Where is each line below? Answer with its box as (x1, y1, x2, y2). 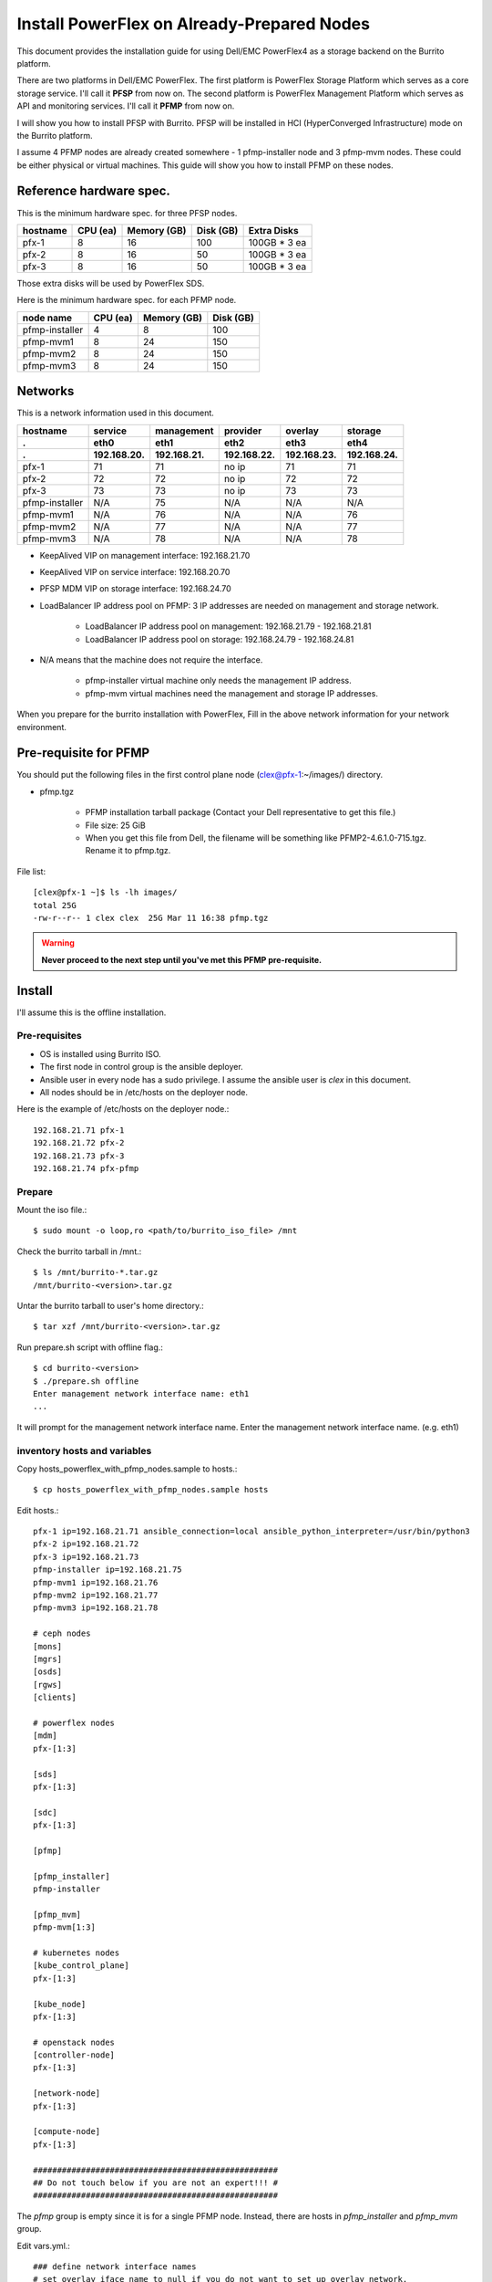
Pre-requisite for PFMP (16, 745, 150, 761)
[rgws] (33, 1680, 63, 1690)
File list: (16, 865, 46, 876)
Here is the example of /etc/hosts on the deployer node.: (16, 1104, 230, 1115)
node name (22, 311, 73, 324)
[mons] (33, 1641, 63, 1651)
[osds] (33, 1667, 63, 1677)
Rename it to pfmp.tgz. (85, 845, 171, 856)
